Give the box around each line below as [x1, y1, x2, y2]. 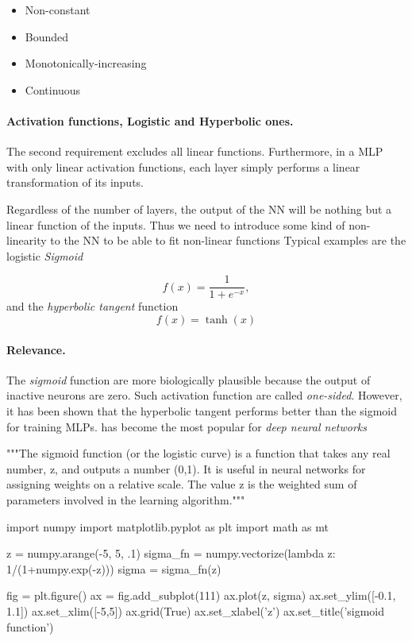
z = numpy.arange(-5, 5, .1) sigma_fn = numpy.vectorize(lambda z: [6, 545, 336, 562]
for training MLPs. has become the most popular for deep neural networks [6, 418, 368, 434]
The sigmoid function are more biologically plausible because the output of [6, 371, 371, 388]
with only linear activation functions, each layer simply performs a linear [6, 158, 360, 175]
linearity [6, 232, 47, 249]
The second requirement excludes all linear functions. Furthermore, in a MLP [6, 143, 383, 160]
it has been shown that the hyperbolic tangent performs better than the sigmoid [6, 402, 398, 419]
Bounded [25, 28, 69, 44]
